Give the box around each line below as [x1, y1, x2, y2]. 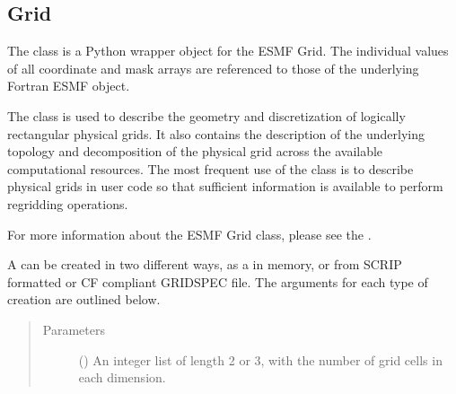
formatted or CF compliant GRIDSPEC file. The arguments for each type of [7, 272, 428, 291]
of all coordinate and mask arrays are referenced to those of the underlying [7, 58, 419, 77]
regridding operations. [7, 194, 128, 213]
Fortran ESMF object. [7, 76, 130, 95]
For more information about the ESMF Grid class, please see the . [7, 224, 372, 243]
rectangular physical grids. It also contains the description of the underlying [7, 124, 425, 143]
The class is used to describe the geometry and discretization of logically [7, 106, 406, 125]
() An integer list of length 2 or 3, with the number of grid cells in [78, 350, 443, 369]
